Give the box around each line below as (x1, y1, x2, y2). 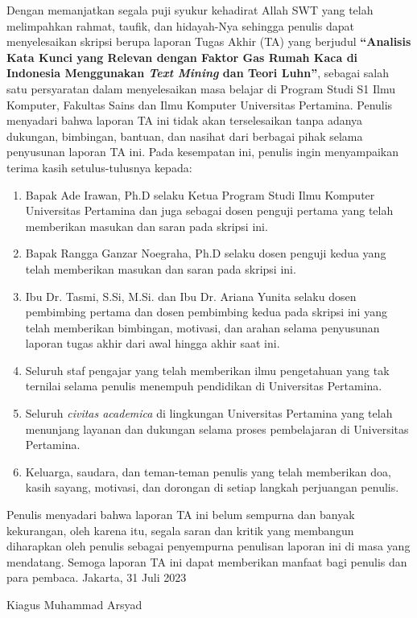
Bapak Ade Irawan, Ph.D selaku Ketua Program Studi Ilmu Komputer (25, 186, 375, 203)
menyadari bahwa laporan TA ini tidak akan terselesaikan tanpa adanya (6, 112, 363, 129)
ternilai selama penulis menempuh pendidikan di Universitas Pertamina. (25, 377, 382, 394)
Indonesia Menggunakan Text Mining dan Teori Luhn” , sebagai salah (6, 64, 390, 81)
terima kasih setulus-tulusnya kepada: (6, 159, 192, 175)
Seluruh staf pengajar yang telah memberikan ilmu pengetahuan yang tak (25, 361, 390, 378)
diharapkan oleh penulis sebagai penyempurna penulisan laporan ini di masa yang (6, 538, 411, 554)
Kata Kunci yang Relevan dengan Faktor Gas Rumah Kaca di (6, 48, 358, 65)
